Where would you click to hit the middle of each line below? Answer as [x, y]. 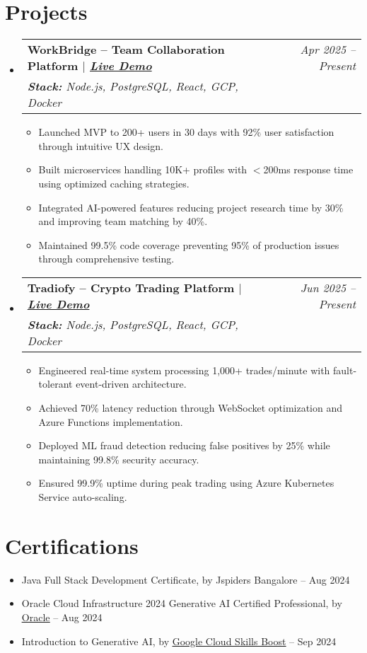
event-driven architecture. [131, 384]
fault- [345, 370]
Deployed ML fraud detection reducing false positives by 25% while [184, 445]
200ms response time [308, 169]
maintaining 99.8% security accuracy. [119, 459]
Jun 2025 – [328, 287]
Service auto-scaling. [83, 497]
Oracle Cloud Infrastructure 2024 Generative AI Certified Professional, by [182, 603]
